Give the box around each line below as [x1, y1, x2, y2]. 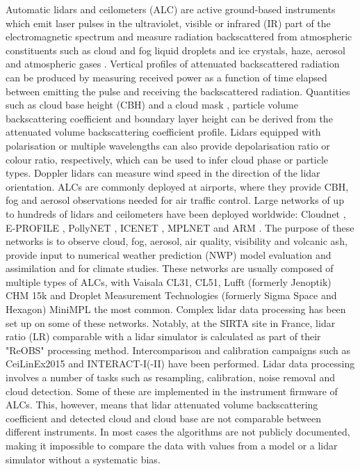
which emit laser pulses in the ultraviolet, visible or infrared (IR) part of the [6, 15, 331, 30]
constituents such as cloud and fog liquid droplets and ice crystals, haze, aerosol [6, 42, 345, 57]
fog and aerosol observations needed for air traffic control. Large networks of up [6, 193, 344, 207]
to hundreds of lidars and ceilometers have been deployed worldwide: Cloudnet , [6, 206, 346, 221]
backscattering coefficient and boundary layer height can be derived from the [6, 111, 333, 125]
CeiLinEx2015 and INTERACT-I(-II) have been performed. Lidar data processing [6, 356, 355, 371]
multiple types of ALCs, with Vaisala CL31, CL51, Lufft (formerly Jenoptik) [6, 274, 332, 289]
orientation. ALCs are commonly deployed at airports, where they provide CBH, [6, 179, 349, 193]
